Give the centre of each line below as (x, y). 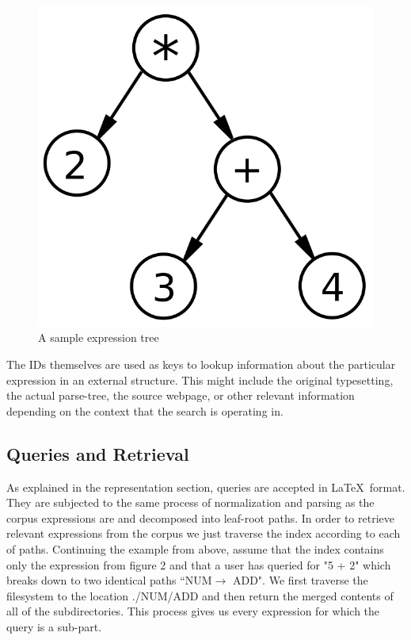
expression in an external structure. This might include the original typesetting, (200, 379)
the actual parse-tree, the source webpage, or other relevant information (181, 395)
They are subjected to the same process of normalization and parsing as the (190, 502)
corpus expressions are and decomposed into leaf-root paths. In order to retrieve (200, 517)
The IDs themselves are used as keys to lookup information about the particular (201, 364)
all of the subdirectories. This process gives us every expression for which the (193, 611)
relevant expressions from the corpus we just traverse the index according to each (204, 533)
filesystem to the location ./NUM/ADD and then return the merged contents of (200, 595)
